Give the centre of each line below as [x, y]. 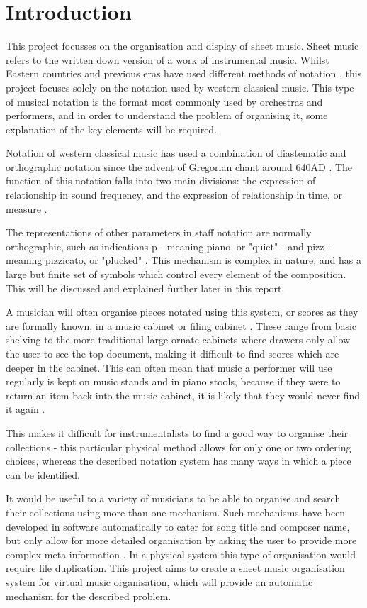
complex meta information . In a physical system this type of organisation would [181, 554]
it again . [26, 409]
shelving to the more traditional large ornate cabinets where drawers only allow [178, 339]
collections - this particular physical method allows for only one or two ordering [179, 447]
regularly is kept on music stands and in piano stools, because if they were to [173, 381]
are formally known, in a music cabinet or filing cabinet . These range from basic [181, 325]
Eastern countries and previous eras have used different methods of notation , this [184, 73]
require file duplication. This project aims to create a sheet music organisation [175, 568]
